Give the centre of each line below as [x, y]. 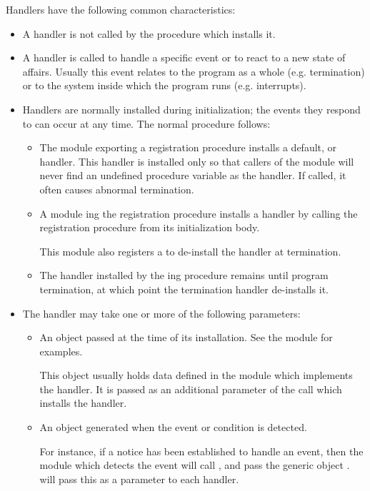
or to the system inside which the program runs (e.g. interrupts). [164, 85]
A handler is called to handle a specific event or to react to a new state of [184, 57]
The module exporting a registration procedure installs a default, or [188, 147]
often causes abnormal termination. [117, 189]
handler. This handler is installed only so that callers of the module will [197, 161]
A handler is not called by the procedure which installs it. [149, 33]
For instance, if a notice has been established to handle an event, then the [201, 451]
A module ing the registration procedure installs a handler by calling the [199, 213]
